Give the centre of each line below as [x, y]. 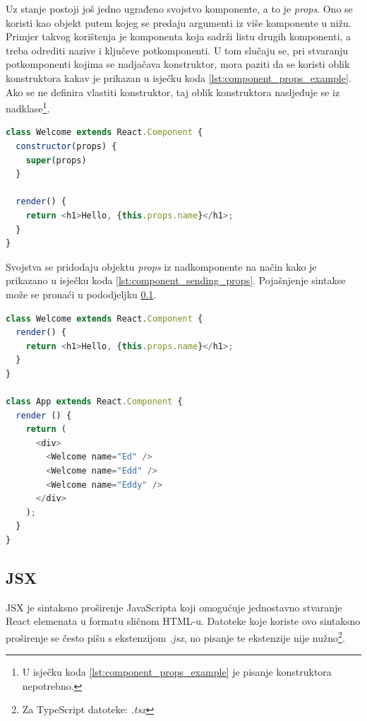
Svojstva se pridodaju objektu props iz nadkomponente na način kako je [161, 266]
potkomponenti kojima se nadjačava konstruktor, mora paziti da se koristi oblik [178, 64]
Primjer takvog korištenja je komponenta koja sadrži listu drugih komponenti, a [179, 36]
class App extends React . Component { [94, 402]
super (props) [56, 160]
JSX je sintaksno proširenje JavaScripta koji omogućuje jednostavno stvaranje [174, 607]
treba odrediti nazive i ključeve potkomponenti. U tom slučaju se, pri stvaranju [177, 50]
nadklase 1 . [28, 107]
